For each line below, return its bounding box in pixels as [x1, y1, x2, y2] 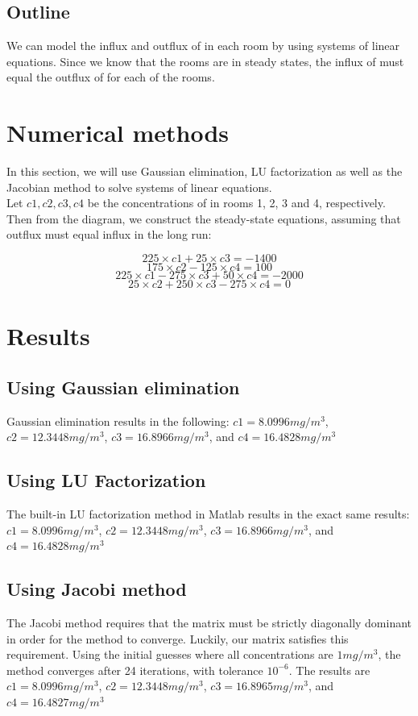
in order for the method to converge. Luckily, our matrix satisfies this [6, 630, 349, 647]
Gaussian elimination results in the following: [6, 412, 230, 429]
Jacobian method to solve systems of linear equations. [6, 178, 272, 195]
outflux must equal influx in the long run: [6, 226, 212, 243]
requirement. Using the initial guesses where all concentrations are [6, 646, 333, 663]
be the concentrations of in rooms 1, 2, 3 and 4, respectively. [87, 194, 386, 211]
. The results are [288, 661, 370, 678]
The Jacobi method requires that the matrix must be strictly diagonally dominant [6, 614, 412, 631]
